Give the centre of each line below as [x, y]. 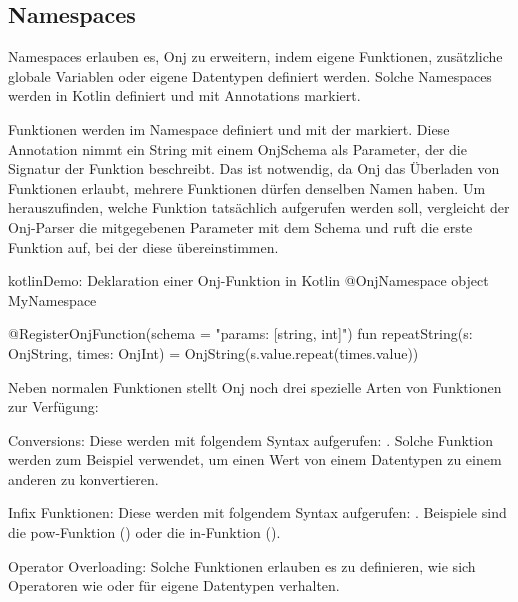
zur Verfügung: [53, 406]
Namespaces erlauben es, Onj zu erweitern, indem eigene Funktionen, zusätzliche [255, 56]
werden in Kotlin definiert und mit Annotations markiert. [184, 95]
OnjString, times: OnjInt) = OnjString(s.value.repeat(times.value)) [213, 352]
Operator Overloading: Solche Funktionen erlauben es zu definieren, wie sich [242, 565]
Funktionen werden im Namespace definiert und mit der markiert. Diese [229, 128]
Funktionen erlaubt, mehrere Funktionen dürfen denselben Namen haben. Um [247, 187]
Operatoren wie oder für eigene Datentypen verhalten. [174, 585]
